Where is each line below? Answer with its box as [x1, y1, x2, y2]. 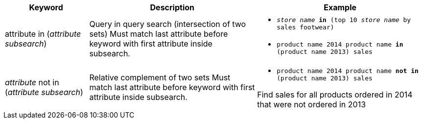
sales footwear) [277, 24, 334, 31]
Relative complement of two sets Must [89, 73, 231, 82]
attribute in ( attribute [5, 29, 81, 39]
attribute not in [5, 77, 59, 87]
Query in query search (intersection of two [89, 19, 246, 29]
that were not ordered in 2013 [257, 99, 366, 109]
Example [324, 2, 356, 12]
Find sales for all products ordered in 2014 [257, 90, 413, 99]
